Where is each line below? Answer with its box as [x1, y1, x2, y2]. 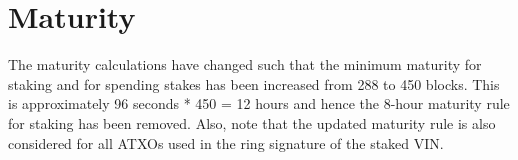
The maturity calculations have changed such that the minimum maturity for [8, 54, 482, 75]
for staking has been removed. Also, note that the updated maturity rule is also [8, 112, 496, 133]
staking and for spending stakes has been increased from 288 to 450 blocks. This [8, 73, 500, 94]
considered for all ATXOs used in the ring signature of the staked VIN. [8, 132, 444, 153]
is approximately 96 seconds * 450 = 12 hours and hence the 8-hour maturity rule [8, 93, 510, 114]
